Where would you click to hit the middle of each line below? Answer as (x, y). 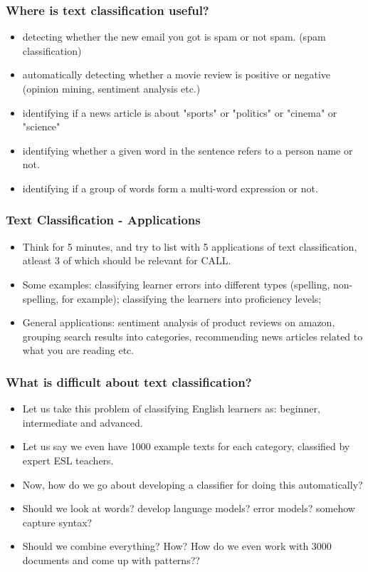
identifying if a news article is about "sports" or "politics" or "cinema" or (180, 112)
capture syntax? (57, 522)
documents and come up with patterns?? (111, 560)
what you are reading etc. (78, 350)
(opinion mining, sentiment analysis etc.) (111, 88)
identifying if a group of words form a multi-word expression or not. (170, 188)
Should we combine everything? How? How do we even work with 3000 (177, 546)
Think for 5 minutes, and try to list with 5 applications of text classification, (190, 246)
